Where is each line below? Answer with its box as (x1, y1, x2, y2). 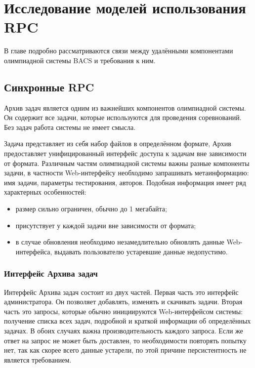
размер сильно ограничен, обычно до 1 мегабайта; (15, 204, 167, 214)
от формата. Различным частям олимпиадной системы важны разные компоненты (4, 158, 250, 168)
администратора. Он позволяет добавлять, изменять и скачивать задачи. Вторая (4, 296, 243, 307)
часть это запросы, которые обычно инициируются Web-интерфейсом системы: (4, 306, 243, 316)
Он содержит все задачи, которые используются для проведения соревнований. (4, 112, 242, 123)
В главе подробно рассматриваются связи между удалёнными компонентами (4, 45, 233, 56)
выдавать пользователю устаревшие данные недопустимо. (54, 246, 228, 256)
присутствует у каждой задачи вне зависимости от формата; (15, 220, 196, 230)
